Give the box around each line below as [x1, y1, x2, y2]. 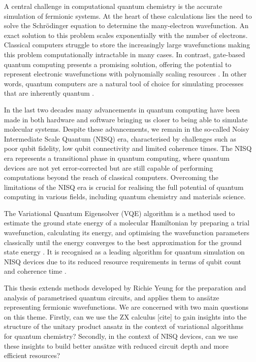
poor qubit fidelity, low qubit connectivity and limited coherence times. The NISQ [4, 143, 252, 153]
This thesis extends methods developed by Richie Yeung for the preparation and [4, 283, 246, 293]
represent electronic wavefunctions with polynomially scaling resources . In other [4, 69, 247, 79]
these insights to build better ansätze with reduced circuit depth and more [4, 340, 229, 351]
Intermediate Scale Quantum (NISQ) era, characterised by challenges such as [4, 133, 236, 144]
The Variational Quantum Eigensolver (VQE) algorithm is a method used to [4, 208, 235, 218]
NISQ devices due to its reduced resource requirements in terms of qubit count [4, 256, 242, 266]
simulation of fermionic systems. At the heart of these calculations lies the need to [4, 10, 252, 21]
